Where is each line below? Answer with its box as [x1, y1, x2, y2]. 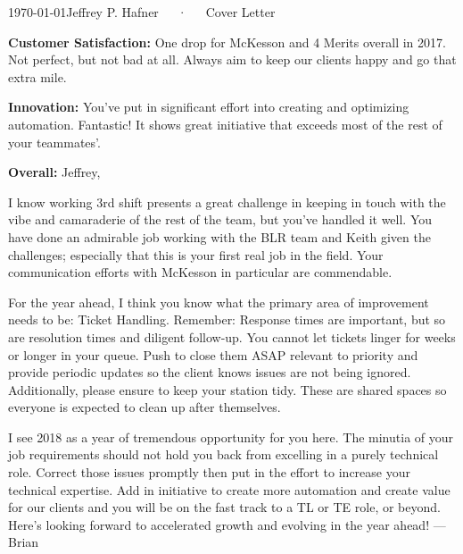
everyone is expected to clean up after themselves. [8, 398, 281, 416]
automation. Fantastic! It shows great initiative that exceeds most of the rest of [8, 114, 442, 133]
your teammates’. [8, 132, 101, 151]
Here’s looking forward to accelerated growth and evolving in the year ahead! [8, 515, 430, 533]
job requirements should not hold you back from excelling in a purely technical [8, 445, 439, 464]
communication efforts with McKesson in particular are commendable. [8, 263, 393, 281]
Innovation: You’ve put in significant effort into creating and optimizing [8, 97, 409, 116]
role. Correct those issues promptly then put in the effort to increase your [8, 463, 410, 482]
